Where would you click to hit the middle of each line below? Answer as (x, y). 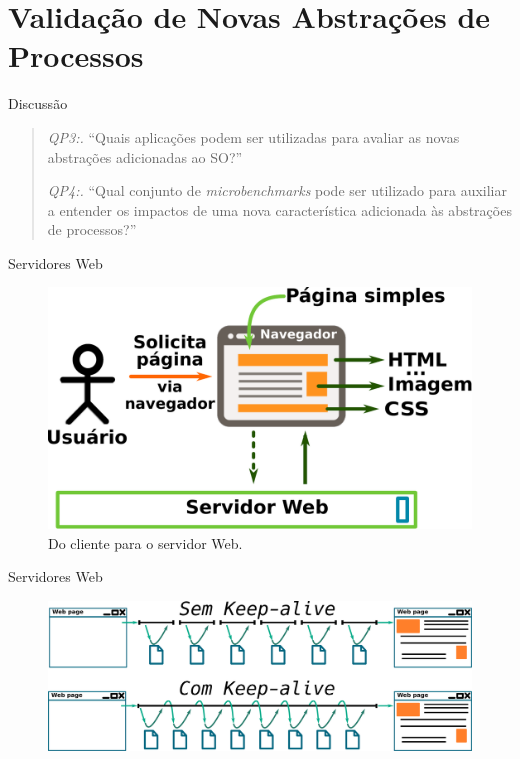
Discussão (38, 103)
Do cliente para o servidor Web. (145, 542)
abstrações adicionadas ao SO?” (145, 156)
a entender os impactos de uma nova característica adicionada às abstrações (279, 209)
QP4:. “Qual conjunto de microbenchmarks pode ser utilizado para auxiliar (277, 190)
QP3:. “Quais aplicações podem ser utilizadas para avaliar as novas (253, 136)
